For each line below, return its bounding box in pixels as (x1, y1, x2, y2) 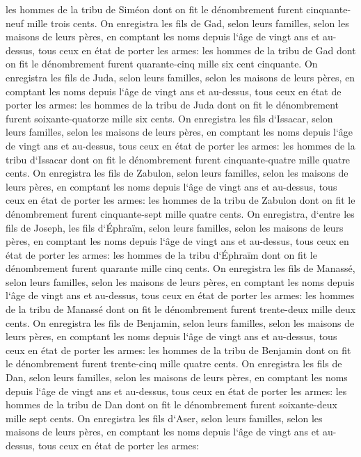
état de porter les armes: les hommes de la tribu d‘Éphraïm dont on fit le (6, 247, 317, 262)
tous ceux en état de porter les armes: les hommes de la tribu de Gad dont (38, 42, 356, 57)
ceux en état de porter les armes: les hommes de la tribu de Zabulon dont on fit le (6, 193, 355, 207)
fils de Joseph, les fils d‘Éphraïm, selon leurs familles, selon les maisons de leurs (6, 220, 344, 234)
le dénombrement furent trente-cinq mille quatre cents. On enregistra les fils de (6, 356, 342, 371)
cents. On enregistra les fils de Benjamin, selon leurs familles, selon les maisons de (6, 315, 355, 330)
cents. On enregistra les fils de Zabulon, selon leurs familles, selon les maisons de (6, 166, 348, 180)
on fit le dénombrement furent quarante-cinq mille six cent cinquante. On (6, 56, 318, 71)
